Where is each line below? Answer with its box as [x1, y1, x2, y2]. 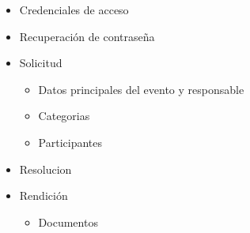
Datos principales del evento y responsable [38, 81, 244, 97]
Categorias [38, 107, 90, 124]
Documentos [38, 213, 98, 230]
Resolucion [19, 160, 72, 177]
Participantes [38, 133, 103, 150]
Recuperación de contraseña [19, 28, 155, 44]
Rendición [19, 187, 68, 204]
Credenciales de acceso [19, 2, 129, 17]
